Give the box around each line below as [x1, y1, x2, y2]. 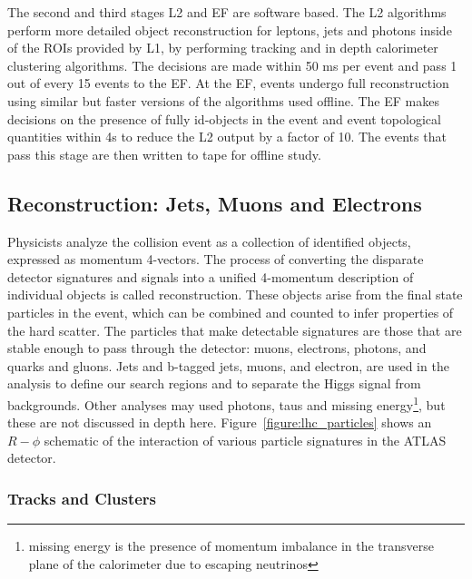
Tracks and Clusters [7, 486, 157, 509]
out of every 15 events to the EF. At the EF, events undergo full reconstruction [7, 74, 449, 93]
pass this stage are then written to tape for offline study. [7, 144, 321, 163]
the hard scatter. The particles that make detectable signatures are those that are [7, 320, 462, 339]
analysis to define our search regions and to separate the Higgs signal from [7, 374, 421, 393]
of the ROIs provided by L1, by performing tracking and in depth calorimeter [7, 38, 438, 57]
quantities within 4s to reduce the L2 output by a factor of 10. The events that [7, 127, 447, 146]
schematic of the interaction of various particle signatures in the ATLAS [44, 430, 447, 449]
